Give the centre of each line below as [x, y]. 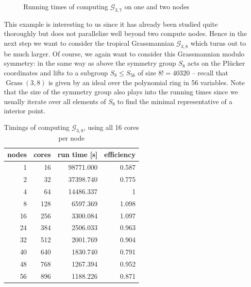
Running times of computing [66, 6]
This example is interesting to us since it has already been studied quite [111, 24]
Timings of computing [37, 127]
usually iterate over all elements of [55, 101]
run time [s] [77, 154]
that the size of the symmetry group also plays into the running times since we [121, 92]
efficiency [120, 154]
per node [71, 137]
